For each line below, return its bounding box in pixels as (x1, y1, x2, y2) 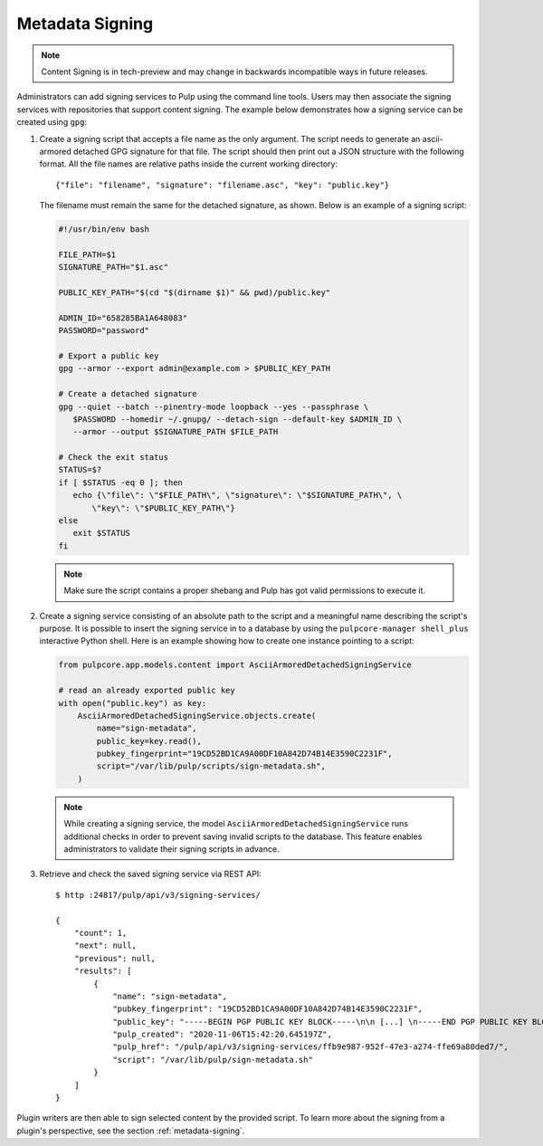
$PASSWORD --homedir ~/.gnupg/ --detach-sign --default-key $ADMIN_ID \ (72, 414, 403, 425)
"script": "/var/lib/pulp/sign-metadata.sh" (112, 1055, 314, 1065)
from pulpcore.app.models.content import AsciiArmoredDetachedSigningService (58, 660, 412, 670)
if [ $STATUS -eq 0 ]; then (58, 477, 183, 488)
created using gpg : (16, 117, 88, 128)
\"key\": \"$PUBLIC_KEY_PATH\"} (91, 502, 235, 513)
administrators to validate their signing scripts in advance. (63, 844, 280, 855)
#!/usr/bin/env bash (58, 224, 149, 234)
